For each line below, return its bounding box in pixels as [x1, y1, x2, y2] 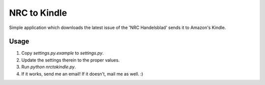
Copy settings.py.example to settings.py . [21, 50, 104, 56]
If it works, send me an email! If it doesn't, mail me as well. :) [21, 71, 143, 77]
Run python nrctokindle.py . [21, 64, 76, 70]
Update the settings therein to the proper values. [21, 57, 120, 63]
